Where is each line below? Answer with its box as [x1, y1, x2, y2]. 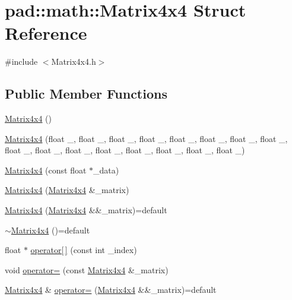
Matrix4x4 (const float [5, 163, 87, 176]
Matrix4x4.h [51, 55, 96, 68]
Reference [5, 21, 87, 45]
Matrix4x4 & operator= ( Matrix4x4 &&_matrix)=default [5, 283, 217, 296]
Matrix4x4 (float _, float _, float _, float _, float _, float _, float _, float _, [5, 132, 288, 144]
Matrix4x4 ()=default [11, 223, 90, 236]
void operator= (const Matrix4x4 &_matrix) [5, 263, 169, 276]
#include [5, 55, 38, 68]
